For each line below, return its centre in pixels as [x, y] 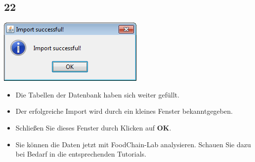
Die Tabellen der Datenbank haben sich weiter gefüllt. [97, 94]
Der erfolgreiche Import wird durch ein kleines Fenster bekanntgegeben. [124, 111]
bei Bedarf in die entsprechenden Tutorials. [81, 154]
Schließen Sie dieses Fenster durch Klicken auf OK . [93, 127]
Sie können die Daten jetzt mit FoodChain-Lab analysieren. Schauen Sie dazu [133, 144]
